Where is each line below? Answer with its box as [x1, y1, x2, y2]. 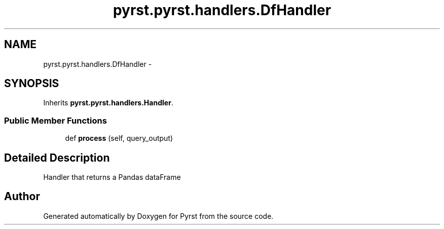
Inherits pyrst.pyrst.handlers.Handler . [43, 98, 173, 107]
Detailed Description [4, 151, 110, 164]
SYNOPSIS [4, 77, 59, 90]
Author [4, 190, 40, 203]
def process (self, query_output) [65, 134, 173, 143]
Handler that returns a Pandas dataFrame [43, 173, 181, 182]
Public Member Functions [4, 115, 107, 126]
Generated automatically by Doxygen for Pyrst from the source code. [43, 211, 274, 220]
